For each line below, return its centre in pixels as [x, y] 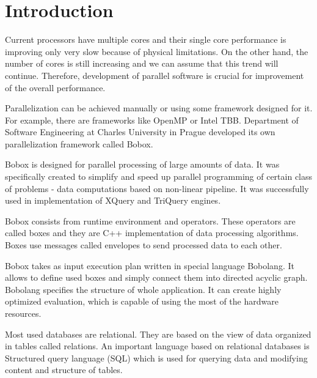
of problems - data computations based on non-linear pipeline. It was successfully [157, 188]
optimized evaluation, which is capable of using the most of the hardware [142, 301]
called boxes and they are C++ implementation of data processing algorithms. [152, 233]
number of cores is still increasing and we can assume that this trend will [142, 63]
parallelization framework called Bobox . [79, 143]
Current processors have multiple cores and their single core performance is [146, 39]
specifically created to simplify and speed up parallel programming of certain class [159, 176]
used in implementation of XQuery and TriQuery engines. [113, 200]
